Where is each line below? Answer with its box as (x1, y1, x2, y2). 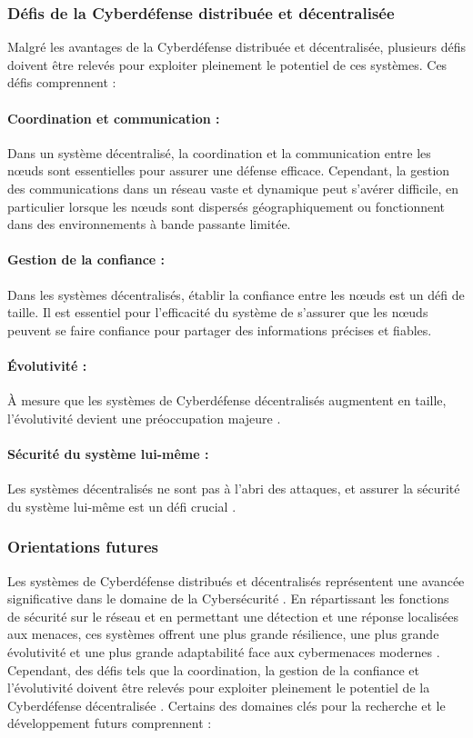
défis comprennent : (7, 73, 116, 92)
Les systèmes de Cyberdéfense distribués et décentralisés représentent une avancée (7, 571, 465, 590)
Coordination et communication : (7, 108, 220, 127)
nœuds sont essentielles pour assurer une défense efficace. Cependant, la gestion (7, 161, 450, 180)
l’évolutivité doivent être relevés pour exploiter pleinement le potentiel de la (7, 678, 430, 697)
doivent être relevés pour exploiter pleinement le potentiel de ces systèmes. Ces (7, 55, 448, 74)
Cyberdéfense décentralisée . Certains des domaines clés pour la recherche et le (7, 695, 446, 714)
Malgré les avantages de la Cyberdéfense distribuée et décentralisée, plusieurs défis (7, 37, 466, 56)
